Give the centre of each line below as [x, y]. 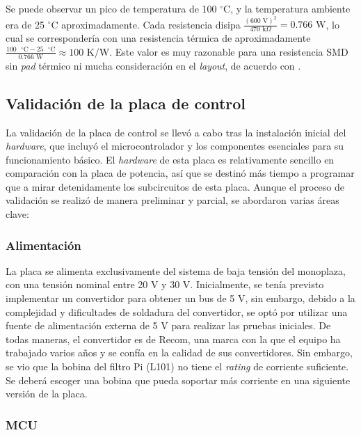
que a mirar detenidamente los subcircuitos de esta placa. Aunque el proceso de [175, 186]
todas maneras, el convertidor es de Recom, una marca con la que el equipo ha [173, 339]
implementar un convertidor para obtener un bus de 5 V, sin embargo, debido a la [180, 298]
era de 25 [25, 24]
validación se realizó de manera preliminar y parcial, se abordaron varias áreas [173, 200]
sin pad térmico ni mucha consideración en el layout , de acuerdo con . [153, 65]
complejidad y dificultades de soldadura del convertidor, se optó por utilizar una [177, 311]
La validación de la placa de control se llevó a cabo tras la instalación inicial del [176, 132]
